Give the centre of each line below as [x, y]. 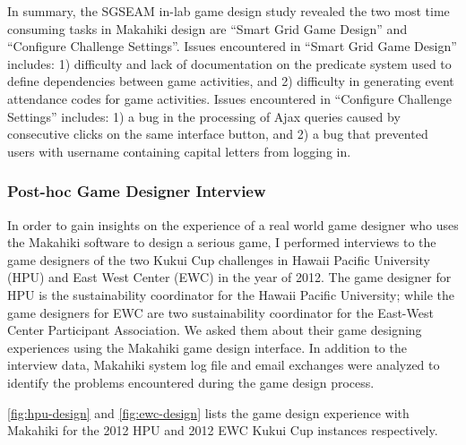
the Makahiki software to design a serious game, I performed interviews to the [222, 242]
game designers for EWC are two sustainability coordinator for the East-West [220, 312]
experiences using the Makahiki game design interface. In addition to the [207, 347]
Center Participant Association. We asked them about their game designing [215, 330]
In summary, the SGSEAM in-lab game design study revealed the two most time [229, 11]
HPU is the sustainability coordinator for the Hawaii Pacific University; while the [231, 294]
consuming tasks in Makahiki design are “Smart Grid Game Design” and [207, 28]
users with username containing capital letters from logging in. [179, 151]
